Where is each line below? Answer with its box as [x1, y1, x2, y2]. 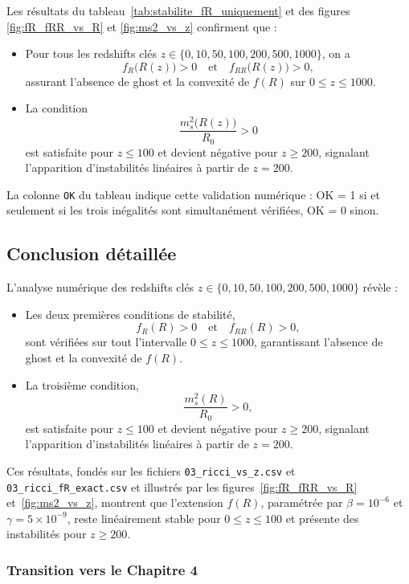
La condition [25, 100, 88, 116]
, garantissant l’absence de [253, 333, 383, 350]
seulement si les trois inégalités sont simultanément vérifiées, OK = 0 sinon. [6, 202, 379, 218]
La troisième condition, [25, 376, 139, 393]
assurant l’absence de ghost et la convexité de [25, 72, 250, 89]
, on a [321, 45, 350, 62]
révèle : [362, 279, 399, 296]
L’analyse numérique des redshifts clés [6, 279, 194, 296]
